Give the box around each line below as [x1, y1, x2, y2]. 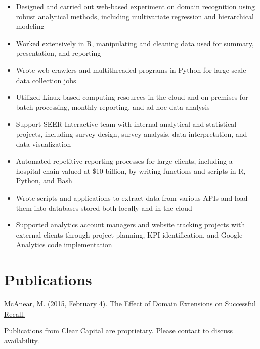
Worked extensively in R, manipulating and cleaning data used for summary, [16, 37, 254, 48]
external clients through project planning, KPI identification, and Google [16, 229, 243, 240]
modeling [16, 21, 45, 31]
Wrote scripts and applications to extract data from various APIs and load [16, 192, 248, 203]
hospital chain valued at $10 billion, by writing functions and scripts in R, [16, 165, 246, 176]
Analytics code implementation [16, 239, 112, 250]
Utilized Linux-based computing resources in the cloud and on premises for [16, 92, 248, 102]
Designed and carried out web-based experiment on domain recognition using [16, 1, 255, 11]
